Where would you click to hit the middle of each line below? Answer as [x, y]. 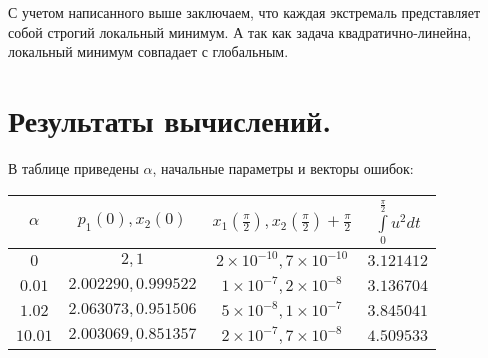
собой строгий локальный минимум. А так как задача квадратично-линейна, [240, 31]
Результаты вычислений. [170, 119]
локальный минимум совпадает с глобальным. [148, 51]
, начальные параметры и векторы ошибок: [283, 167]
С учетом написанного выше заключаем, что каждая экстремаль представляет [244, 12]
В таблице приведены [73, 167]
